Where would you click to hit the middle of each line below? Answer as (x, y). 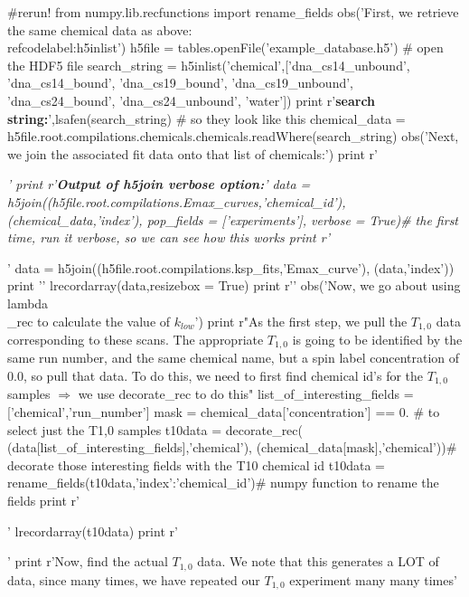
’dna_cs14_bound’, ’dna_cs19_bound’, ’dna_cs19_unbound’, (181, 83)
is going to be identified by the (377, 339)
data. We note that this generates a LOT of (318, 561)
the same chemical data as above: (100, 29)
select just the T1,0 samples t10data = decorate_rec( (155, 429)
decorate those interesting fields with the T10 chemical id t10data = (196, 464)
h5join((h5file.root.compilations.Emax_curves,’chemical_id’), (177, 201)
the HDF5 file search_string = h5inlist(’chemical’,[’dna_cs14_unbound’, (209, 65)
